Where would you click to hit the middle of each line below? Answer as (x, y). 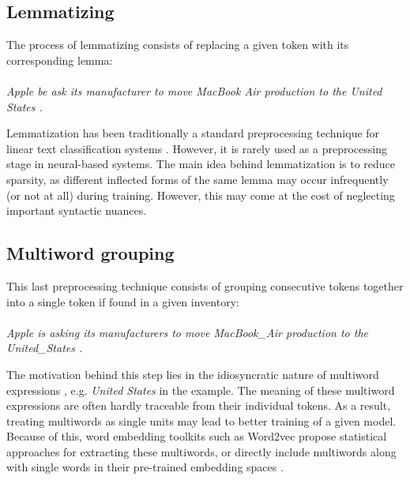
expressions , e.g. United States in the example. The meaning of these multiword (201, 390)
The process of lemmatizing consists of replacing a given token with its (178, 45)
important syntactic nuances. (77, 210)
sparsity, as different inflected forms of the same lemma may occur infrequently (197, 179)
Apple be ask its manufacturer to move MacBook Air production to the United (194, 90)
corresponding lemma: (60, 60)
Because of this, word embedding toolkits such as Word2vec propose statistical (197, 436)
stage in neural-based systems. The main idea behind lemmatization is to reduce (201, 164)
